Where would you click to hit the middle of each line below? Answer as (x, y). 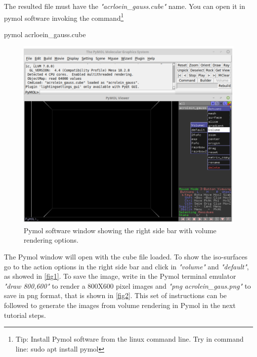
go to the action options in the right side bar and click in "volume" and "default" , (127, 266)
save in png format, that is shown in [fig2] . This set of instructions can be (115, 295)
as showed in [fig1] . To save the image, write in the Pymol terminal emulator (120, 276)
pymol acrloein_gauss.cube (45, 34)
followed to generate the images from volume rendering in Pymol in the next (120, 305)
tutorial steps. (25, 315)
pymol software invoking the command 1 (64, 17)
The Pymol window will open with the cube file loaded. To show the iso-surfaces (126, 256)
